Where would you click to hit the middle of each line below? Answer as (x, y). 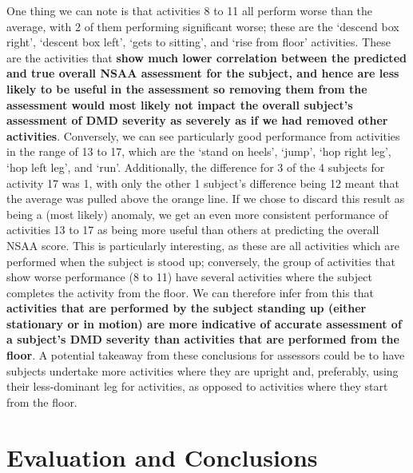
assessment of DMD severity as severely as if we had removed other (197, 120)
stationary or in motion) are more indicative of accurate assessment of (204, 323)
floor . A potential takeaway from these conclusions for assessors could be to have (206, 355)
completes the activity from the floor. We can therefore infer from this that (191, 292)
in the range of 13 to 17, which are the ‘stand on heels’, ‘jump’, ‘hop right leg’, (199, 151)
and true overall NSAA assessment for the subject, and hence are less (203, 73)
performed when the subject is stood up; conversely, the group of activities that (201, 261)
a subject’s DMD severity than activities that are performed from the (203, 339)
